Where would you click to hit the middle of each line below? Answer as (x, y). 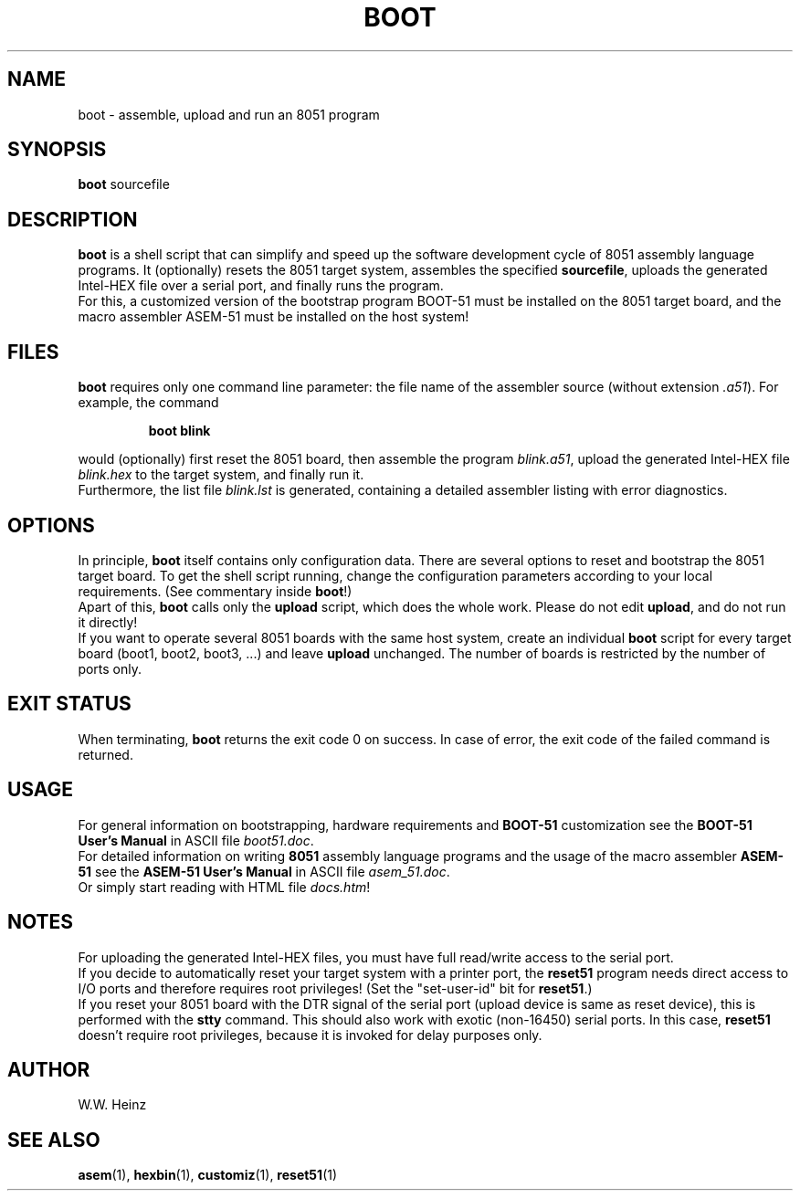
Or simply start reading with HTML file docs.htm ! (224, 887)
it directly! (108, 622)
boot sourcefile (124, 184)
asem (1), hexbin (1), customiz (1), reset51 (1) (208, 1175)
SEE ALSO (54, 1140)
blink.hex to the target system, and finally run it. (221, 475)
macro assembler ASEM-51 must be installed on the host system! (274, 317)
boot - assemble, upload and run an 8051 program (229, 114)
